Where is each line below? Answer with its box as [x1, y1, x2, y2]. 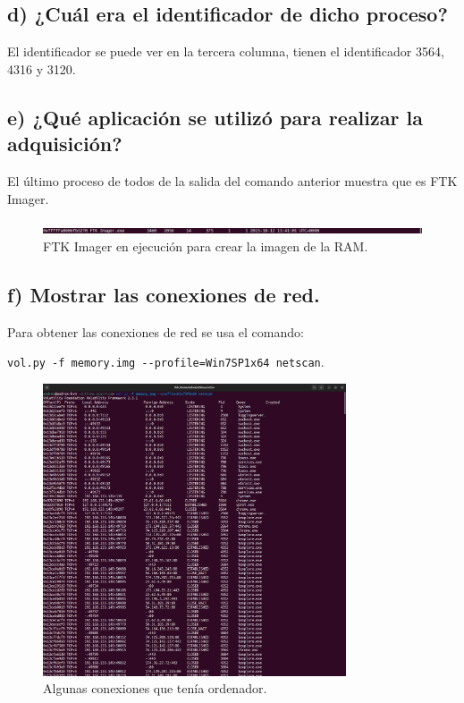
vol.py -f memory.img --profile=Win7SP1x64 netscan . [7, 352, 325, 371]
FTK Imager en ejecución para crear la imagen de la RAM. [43, 236, 368, 255]
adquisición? [7, 130, 122, 157]
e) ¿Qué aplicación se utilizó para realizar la [7, 103, 423, 131]
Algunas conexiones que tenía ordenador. [43, 679, 267, 698]
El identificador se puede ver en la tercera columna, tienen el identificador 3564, [7, 42, 444, 61]
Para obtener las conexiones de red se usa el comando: [7, 322, 304, 341]
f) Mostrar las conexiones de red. [7, 280, 320, 308]
